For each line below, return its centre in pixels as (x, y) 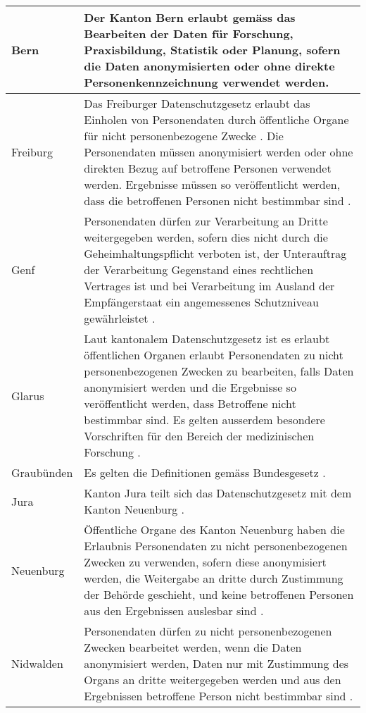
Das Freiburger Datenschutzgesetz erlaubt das (197, 103)
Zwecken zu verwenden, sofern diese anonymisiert (205, 562)
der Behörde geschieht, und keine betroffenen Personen (219, 594)
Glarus (28, 395)
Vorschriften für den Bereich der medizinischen (199, 436)
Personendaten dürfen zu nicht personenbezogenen (208, 631)
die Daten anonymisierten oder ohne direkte (209, 66)
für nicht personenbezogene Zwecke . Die (184, 136)
